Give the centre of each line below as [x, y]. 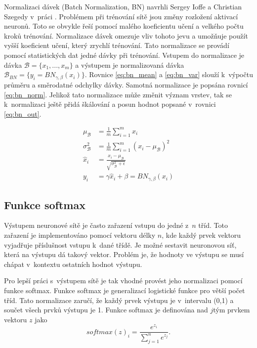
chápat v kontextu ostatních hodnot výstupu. [73, 264]
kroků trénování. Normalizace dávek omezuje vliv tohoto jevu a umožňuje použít [126, 35]
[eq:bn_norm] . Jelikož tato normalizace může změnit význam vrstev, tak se [118, 94]
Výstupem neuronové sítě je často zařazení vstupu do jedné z [96, 225]
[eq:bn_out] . [23, 113]
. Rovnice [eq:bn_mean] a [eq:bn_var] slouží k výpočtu [169, 74]
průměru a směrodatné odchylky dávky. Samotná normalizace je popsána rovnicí [126, 84]
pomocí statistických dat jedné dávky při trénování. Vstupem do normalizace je [124, 55]
